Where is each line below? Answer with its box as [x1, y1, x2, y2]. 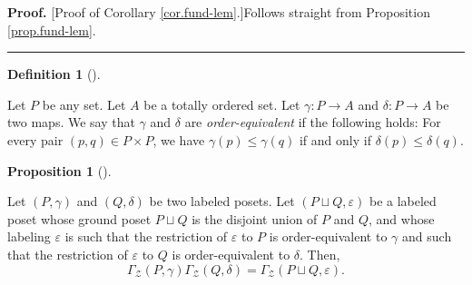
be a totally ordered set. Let [143, 94, 300, 113]
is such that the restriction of [64, 227, 228, 246]
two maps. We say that [7, 113, 135, 132]
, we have [152, 130, 205, 149]
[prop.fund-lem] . [7, 20, 96, 39]
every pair [7, 130, 64, 149]
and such [402, 227, 452, 246]
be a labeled [369, 192, 437, 211]
